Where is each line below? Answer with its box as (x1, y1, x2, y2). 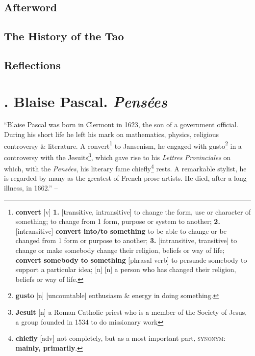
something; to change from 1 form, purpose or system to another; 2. (15, 216, 220, 226)
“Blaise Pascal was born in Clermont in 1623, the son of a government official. (4, 119, 238, 130)
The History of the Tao (4, 28, 124, 44)
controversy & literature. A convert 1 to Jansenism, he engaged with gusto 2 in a (4, 139, 242, 151)
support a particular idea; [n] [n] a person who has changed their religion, (15, 264, 236, 274)
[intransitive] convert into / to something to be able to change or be (15, 225, 227, 236)
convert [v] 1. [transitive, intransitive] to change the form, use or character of (15, 206, 251, 217)
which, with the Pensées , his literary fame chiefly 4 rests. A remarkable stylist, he (4, 162, 247, 173)
